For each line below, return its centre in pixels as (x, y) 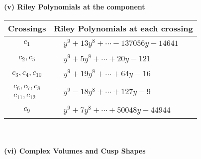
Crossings (27, 28)
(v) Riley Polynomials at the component (75, 6)
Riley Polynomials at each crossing (123, 28)
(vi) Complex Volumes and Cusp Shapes (75, 151)
